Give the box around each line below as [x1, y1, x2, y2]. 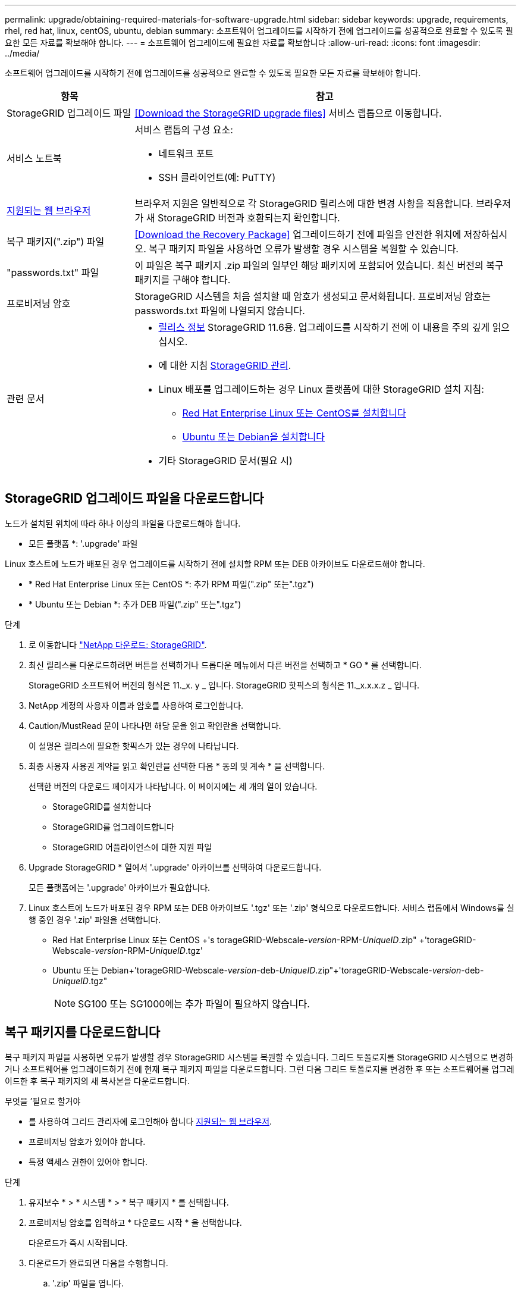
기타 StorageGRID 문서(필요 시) [158, 455, 293, 467]
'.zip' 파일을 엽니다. [52, 1278, 124, 1288]
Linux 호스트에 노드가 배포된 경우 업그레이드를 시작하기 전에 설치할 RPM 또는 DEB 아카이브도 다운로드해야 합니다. [5, 558, 425, 569]
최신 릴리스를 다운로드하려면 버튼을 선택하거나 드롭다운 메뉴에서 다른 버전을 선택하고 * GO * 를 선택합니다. [29, 659, 422, 670]
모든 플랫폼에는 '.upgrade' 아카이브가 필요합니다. [29, 882, 211, 893]
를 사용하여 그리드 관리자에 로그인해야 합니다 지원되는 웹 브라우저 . [29, 1116, 272, 1126]
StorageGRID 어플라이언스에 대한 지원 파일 [52, 841, 212, 852]
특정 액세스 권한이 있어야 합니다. [29, 1156, 148, 1167]
